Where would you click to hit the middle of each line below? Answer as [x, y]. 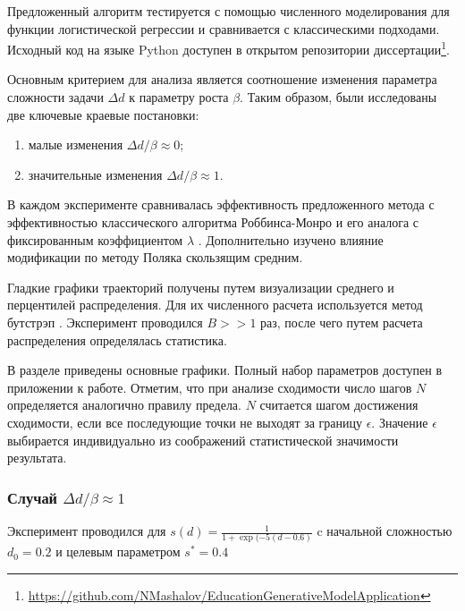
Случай [33, 497]
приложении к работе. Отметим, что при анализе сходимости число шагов [210, 387]
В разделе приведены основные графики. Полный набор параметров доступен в [225, 370]
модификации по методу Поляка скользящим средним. [155, 257]
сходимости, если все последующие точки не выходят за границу [185, 422]
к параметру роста [179, 97]
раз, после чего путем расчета [342, 322]
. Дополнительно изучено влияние [291, 239]
